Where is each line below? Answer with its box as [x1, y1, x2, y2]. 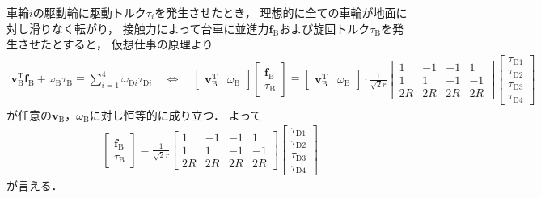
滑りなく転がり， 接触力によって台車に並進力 [28, 19, 269, 36]
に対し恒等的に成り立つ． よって [89, 106, 262, 123]
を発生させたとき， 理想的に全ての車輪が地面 [154, 4, 396, 20]
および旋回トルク [279, 19, 370, 36]
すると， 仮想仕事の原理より [62, 36, 213, 53]
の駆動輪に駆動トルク [32, 4, 146, 20]
